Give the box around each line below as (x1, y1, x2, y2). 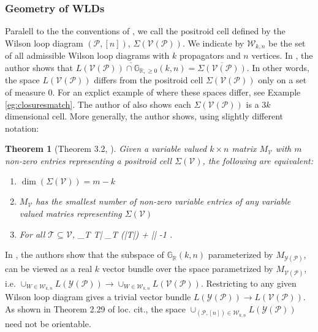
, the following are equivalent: (202, 154, 314, 167)
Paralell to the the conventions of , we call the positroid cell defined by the (5, 25, 286, 37)
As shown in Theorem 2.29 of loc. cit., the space (5, 303, 186, 315)
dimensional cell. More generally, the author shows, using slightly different (5, 110, 284, 123)
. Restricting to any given (200, 276, 297, 289)
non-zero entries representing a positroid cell (5, 154, 172, 167)
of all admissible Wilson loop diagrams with (5, 49, 170, 62)
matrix (232, 142, 257, 155)
